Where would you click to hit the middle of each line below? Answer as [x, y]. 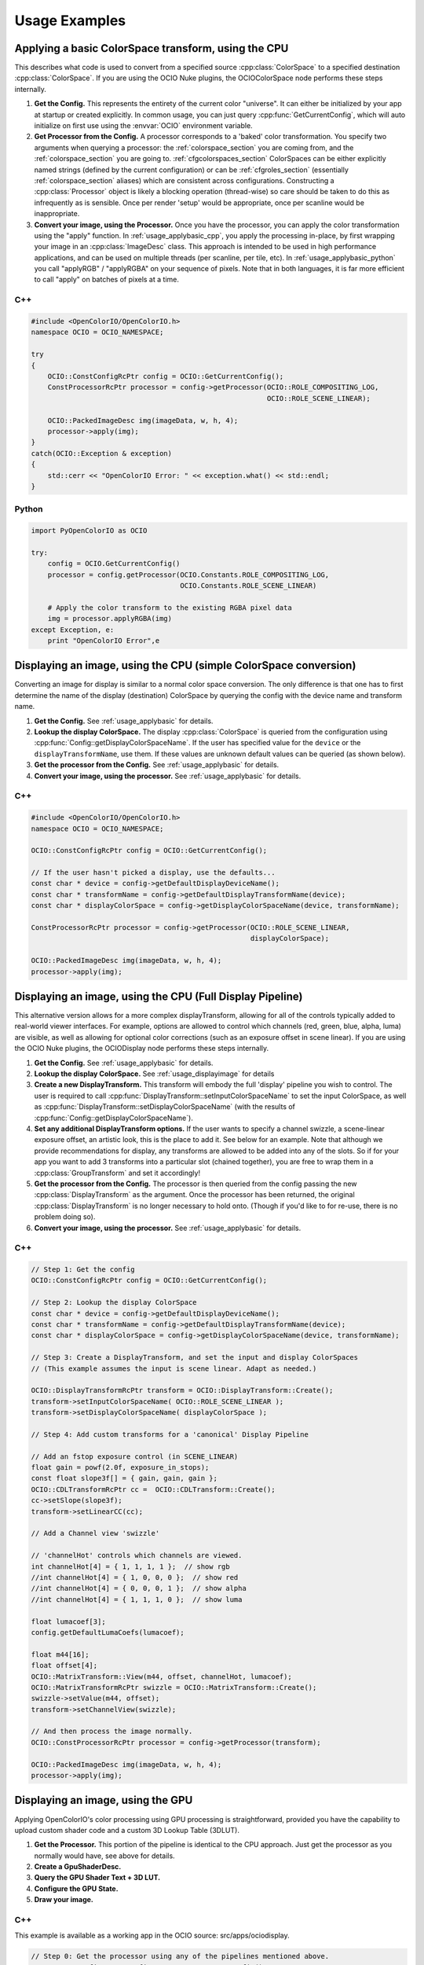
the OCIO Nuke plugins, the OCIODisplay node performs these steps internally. [142, 1049]
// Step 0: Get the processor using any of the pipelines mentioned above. [180, 1956]
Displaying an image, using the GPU [104, 1800]
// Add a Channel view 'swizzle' [95, 1533]
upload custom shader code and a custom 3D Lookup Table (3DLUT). [127, 1830]
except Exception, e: [73, 630]
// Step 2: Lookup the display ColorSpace [114, 1302]
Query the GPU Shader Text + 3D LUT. [97, 1878]
